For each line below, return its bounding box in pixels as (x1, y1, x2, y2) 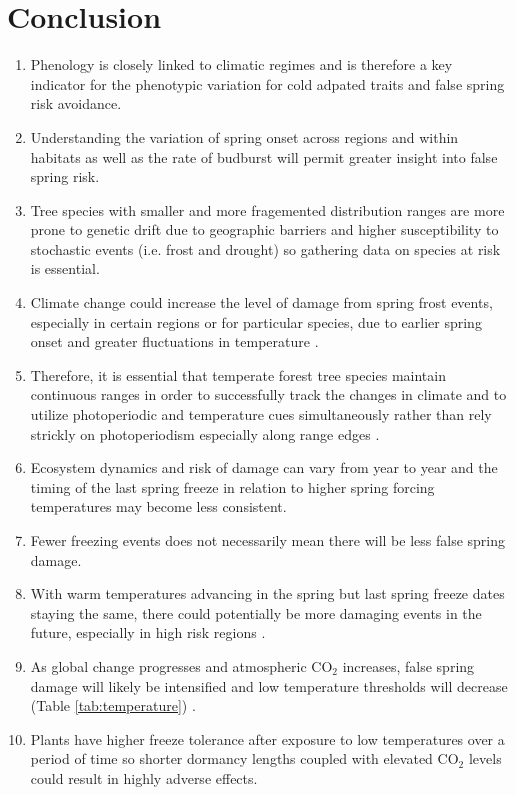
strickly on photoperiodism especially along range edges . (30, 423, 380, 444)
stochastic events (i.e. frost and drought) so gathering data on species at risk (30, 238, 501, 259)
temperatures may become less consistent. (30, 496, 287, 517)
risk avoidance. (30, 93, 122, 114)
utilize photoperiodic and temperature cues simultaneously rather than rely (30, 404, 492, 425)
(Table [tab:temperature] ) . (30, 695, 196, 716)
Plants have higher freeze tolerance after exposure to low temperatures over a (30, 728, 505, 749)
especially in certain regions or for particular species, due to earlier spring (30, 311, 482, 332)
